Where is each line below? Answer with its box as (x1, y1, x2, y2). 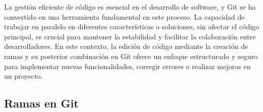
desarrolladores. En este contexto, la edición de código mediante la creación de (4, 41, 248, 51)
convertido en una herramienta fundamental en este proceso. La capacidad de (4, 11, 245, 22)
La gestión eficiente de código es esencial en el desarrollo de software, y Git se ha (4, 2, 256, 12)
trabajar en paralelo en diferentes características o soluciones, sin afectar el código (4, 21, 259, 32)
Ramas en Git (4, 95, 79, 111)
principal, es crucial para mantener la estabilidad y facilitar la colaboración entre (4, 31, 256, 41)
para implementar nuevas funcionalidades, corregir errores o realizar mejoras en (4, 61, 251, 71)
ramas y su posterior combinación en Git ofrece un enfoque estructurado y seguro (4, 50, 258, 61)
